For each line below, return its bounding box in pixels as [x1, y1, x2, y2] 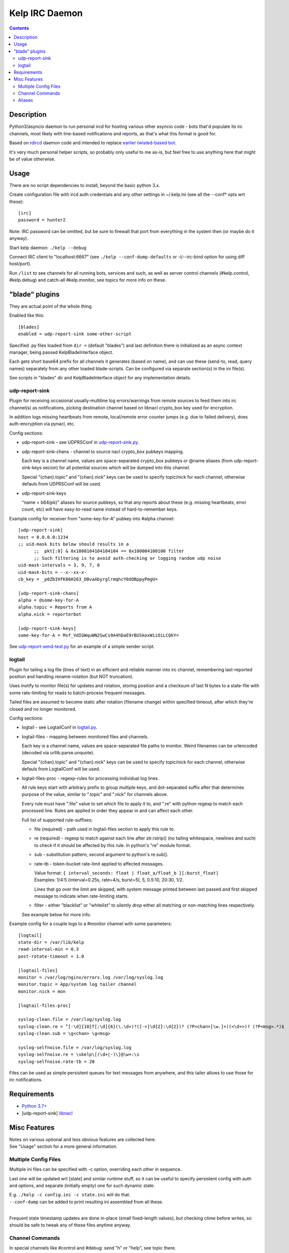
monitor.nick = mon [18, 988, 66, 994]
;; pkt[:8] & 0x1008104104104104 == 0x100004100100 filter [33, 548, 184, 554]
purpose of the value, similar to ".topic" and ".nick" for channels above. [21, 791, 168, 797]
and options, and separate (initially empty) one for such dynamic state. [9, 1182, 155, 1188]
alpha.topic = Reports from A [18, 604, 92, 610]
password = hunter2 [18, 217, 66, 223]
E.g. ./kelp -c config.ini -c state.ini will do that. [9, 1192, 130, 1198]
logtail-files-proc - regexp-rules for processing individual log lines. [21, 775, 159, 781]
